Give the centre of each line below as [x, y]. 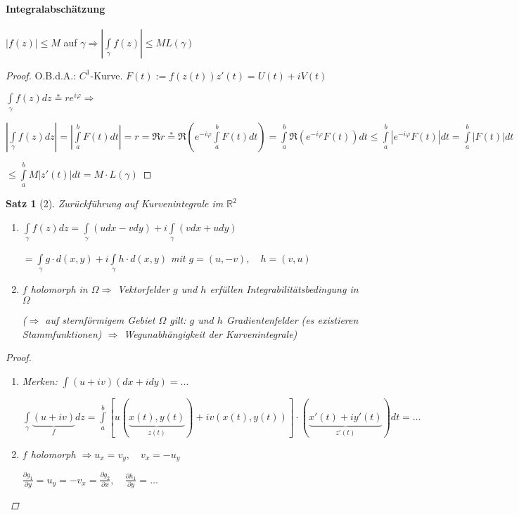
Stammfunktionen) [62, 333]
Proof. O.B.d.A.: [41, 75]
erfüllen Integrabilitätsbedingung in [284, 289]
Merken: [40, 380]
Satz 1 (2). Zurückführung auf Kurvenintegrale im [115, 203]
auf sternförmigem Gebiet [100, 320]
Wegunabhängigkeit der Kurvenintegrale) [211, 333]
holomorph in [59, 289]
